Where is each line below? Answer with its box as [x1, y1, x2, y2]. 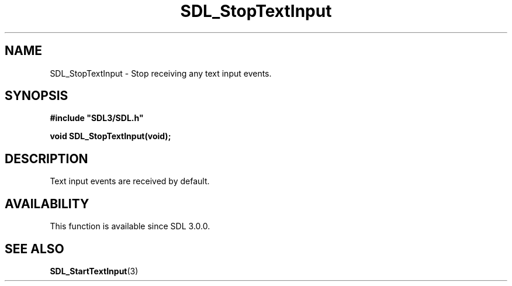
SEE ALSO [5, 241, 64, 256]
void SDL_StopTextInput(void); [50, 131, 171, 142]
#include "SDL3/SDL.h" [50, 113, 144, 123]
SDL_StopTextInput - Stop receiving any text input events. [50, 68, 272, 78]
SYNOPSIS [5, 88, 68, 104]
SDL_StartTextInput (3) [50, 266, 139, 276]
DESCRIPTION [5, 151, 88, 166]
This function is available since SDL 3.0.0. [50, 221, 210, 232]
